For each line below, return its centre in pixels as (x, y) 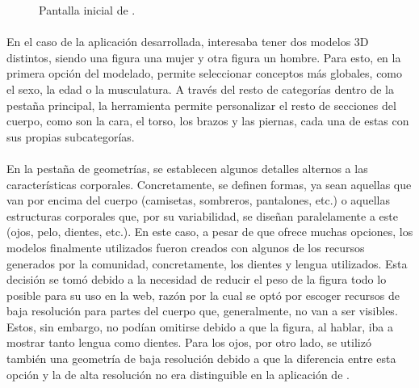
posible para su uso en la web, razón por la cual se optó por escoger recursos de (203, 295)
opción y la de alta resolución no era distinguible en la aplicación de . (178, 374)
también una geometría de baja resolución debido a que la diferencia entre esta (201, 358)
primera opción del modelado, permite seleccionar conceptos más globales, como (205, 73)
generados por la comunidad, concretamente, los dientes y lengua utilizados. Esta (207, 263)
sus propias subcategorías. (71, 136)
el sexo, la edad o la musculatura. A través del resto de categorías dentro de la (201, 89)
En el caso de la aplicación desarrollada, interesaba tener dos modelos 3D (188, 42)
